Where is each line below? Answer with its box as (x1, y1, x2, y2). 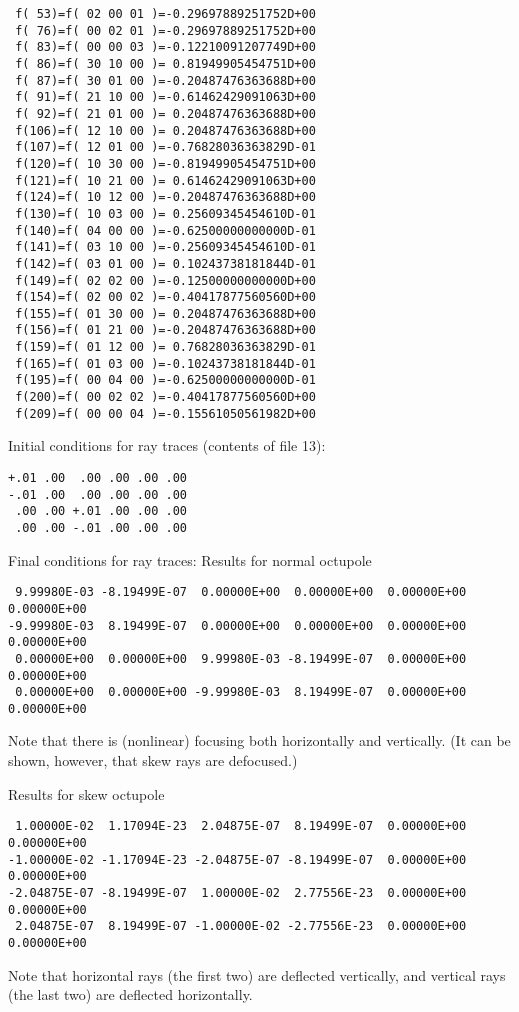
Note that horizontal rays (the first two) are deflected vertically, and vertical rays (8, 964, 506, 985)
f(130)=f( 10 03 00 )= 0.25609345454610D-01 (15, 206, 316, 221)
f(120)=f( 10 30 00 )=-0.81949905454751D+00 (15, 156, 316, 171)
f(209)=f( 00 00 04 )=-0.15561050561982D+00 (15, 406, 316, 421)
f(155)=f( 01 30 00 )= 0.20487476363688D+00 (15, 306, 316, 321)
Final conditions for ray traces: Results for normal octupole (8, 549, 372, 570)
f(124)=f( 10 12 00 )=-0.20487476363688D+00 (15, 190, 316, 205)
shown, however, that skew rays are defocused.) (8, 750, 298, 771)
